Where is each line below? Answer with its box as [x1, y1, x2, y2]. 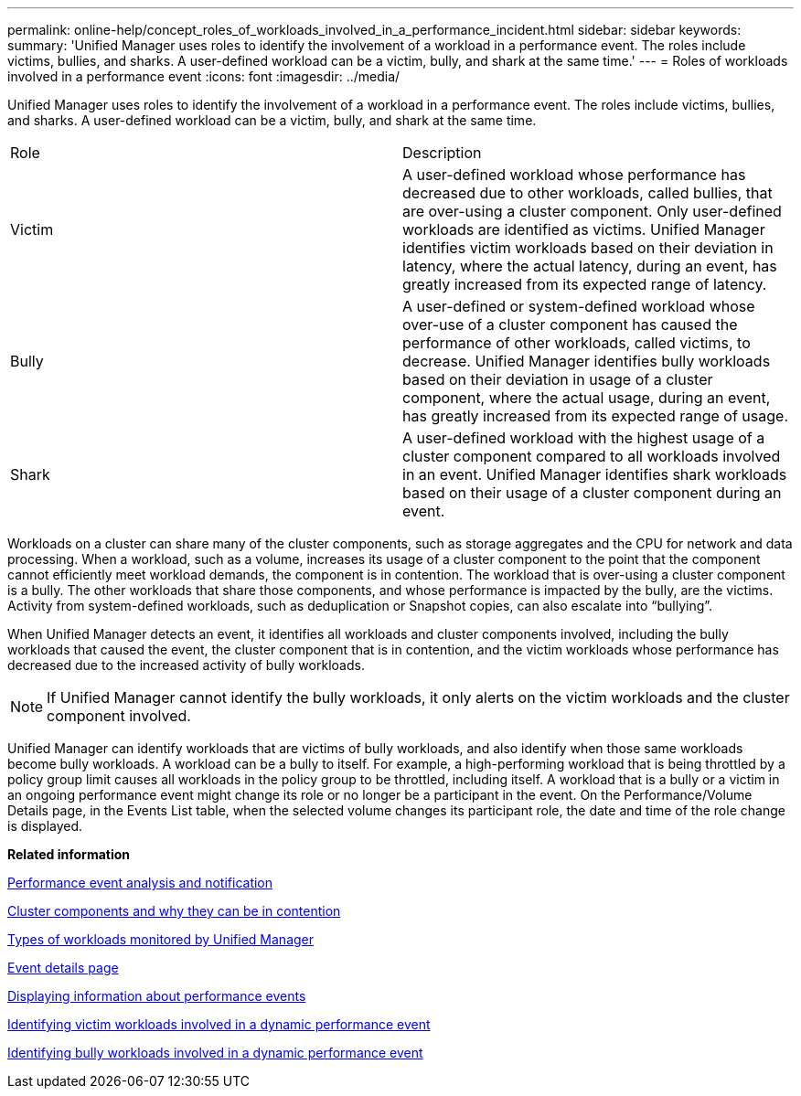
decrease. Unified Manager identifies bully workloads [402, 352, 771, 370]
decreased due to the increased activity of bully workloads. [7, 657, 365, 673]
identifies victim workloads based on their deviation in [402, 239, 774, 257]
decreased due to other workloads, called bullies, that [402, 184, 773, 202]
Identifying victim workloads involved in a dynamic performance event [7, 1016, 431, 1032]
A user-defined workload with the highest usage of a [402, 429, 765, 447]
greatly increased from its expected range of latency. [402, 275, 767, 293]
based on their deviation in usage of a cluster [402, 370, 713, 388]
